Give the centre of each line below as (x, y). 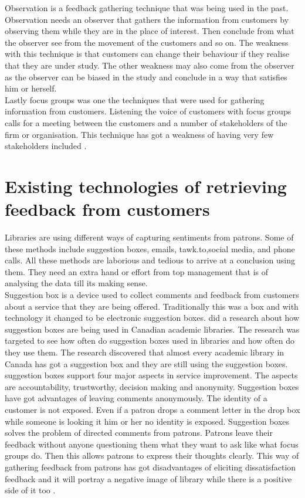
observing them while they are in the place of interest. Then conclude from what (150, 31)
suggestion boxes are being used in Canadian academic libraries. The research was (152, 329)
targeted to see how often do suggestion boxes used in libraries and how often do (150, 341)
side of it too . (30, 490)
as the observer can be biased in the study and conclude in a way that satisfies (146, 77)
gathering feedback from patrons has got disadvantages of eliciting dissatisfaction (150, 467)
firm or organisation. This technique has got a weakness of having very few (139, 134)
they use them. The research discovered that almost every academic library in (145, 352)
